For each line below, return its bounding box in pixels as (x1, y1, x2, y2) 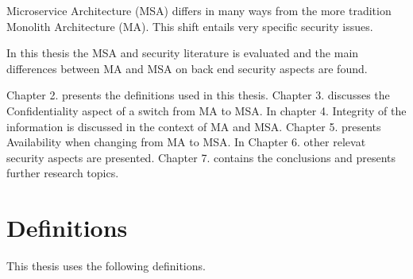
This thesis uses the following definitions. (6, 258, 206, 274)
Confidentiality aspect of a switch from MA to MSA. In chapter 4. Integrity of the (6, 102, 407, 118)
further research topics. (6, 165, 119, 181)
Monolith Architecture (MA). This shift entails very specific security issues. (6, 17, 373, 34)
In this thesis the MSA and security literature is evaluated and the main (6, 45, 359, 61)
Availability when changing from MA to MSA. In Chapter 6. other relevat (6, 134, 366, 150)
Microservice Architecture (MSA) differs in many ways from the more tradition (6, 2, 392, 18)
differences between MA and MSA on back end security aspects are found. (6, 60, 368, 76)
